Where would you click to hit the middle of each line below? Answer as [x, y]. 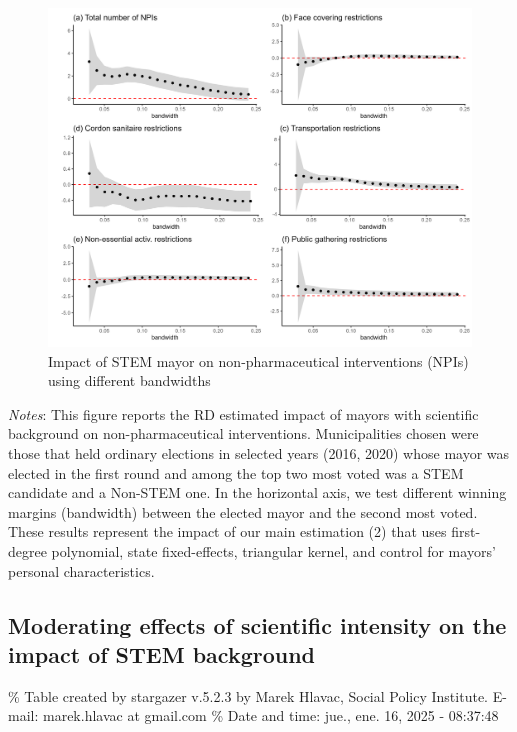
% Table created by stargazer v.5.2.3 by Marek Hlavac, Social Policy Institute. [248, 695]
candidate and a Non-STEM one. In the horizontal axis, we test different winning [257, 492]
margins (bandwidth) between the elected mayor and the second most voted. [243, 511]
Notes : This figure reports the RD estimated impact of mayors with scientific [243, 413]
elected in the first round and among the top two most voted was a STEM [236, 472]
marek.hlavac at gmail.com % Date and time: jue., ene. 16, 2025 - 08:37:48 [270, 715]
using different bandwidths [129, 380]
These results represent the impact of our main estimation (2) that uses [227, 531]
